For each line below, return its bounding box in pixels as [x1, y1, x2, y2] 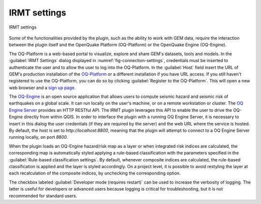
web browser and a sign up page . [9, 85, 76, 91]
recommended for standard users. [9, 193, 77, 199]
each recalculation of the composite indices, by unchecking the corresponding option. [9, 170, 181, 176]
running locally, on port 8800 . [9, 134, 68, 140]
